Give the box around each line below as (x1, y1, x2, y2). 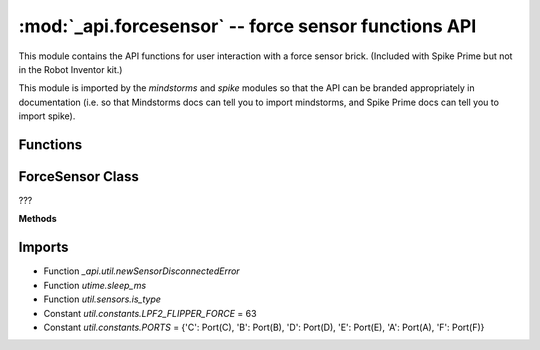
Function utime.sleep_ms (43, 279, 147, 291)
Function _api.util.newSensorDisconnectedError (43, 265, 240, 277)
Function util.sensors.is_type (43, 293, 162, 305)
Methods (18, 213, 57, 225)
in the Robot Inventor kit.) (18, 63, 123, 75)
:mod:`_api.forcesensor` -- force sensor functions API (18, 15, 477, 37)
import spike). (18, 110, 76, 122)
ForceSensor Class (18, 168, 139, 185)
